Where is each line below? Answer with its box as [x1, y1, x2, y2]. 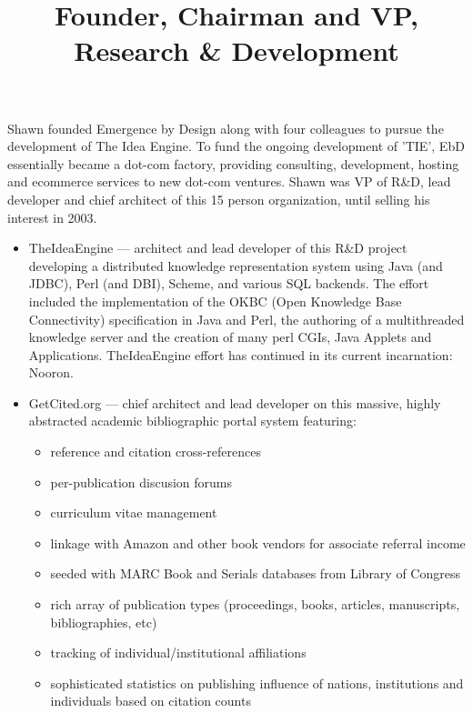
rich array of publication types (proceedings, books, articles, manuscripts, [50, 595, 460, 614]
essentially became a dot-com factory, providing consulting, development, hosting [7, 154, 459, 173]
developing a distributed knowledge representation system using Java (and [28, 256, 443, 275]
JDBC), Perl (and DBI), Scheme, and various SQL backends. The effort [28, 274, 429, 293]
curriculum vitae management [50, 503, 217, 522]
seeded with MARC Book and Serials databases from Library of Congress [50, 564, 460, 583]
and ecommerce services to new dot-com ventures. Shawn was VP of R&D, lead [7, 172, 451, 191]
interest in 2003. [7, 207, 97, 226]
